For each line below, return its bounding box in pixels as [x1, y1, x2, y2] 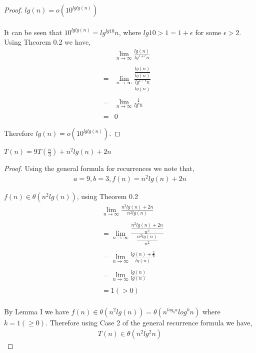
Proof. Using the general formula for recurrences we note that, [4, 163, 194, 173]
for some [195, 27, 221, 37]
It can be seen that [4, 27, 62, 37]
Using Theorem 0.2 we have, [4, 37, 91, 47]
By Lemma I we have [4, 306, 69, 316]
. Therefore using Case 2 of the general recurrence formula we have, [45, 317, 252, 327]
